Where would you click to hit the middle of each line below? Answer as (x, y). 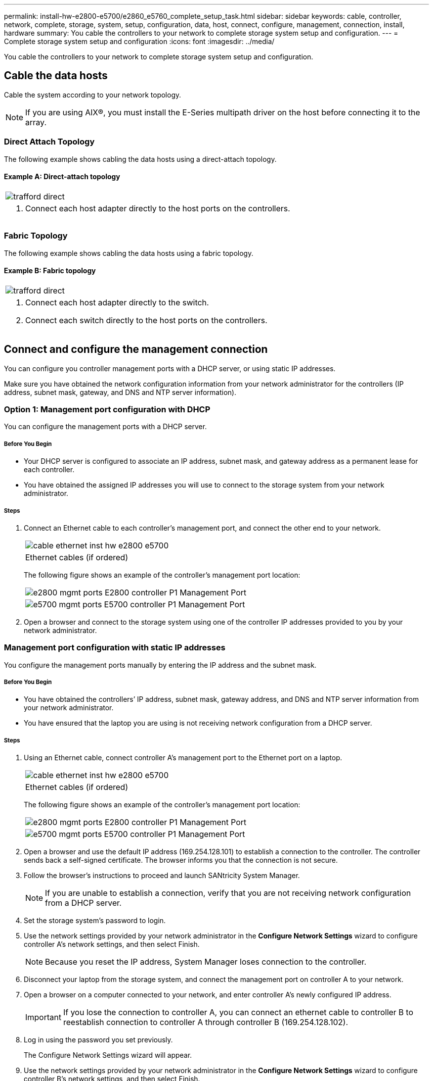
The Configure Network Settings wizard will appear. (108, 1055)
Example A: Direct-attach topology (62, 177)
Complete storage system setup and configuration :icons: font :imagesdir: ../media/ (139, 41)
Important (43, 1017)
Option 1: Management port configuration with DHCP (107, 409)
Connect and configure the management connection (136, 349)
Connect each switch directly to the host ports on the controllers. (146, 320)
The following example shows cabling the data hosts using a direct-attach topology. (140, 159)
